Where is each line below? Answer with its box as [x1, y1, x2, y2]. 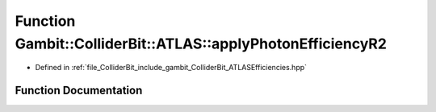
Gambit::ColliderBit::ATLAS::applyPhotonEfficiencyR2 [15, 35, 388, 52]
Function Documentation [15, 84, 143, 97]
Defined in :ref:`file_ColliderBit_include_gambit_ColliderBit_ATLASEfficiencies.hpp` [35, 63, 307, 73]
